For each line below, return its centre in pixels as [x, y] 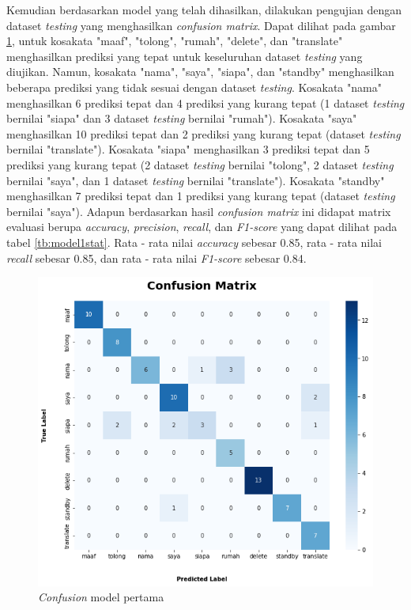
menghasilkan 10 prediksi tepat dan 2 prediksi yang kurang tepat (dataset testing [204, 133]
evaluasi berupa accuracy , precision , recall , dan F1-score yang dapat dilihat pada [202, 227]
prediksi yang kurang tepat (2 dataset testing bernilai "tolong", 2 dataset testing [200, 164]
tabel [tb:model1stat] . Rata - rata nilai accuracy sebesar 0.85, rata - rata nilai [194, 242]
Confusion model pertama [101, 597]
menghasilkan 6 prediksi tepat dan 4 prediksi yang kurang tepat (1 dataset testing [205, 102]
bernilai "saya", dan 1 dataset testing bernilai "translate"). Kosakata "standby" [196, 180]
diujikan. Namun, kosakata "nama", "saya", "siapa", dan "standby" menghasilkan [200, 72]
